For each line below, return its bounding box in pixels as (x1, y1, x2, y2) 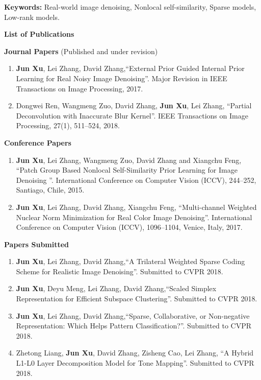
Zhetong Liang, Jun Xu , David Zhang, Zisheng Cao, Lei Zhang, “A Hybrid (16, 347, 254, 358)
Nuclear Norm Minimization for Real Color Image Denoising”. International (16, 211, 252, 222)
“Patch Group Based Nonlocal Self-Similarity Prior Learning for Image (16, 164, 238, 175)
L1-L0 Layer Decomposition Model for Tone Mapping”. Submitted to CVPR (16, 358, 254, 368)
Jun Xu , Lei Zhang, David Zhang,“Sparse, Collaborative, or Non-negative (16, 310, 250, 321)
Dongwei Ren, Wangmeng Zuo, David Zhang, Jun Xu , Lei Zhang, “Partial (16, 100, 252, 111)
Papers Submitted (4, 239, 69, 249)
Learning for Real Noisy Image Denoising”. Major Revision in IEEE (16, 73, 227, 83)
